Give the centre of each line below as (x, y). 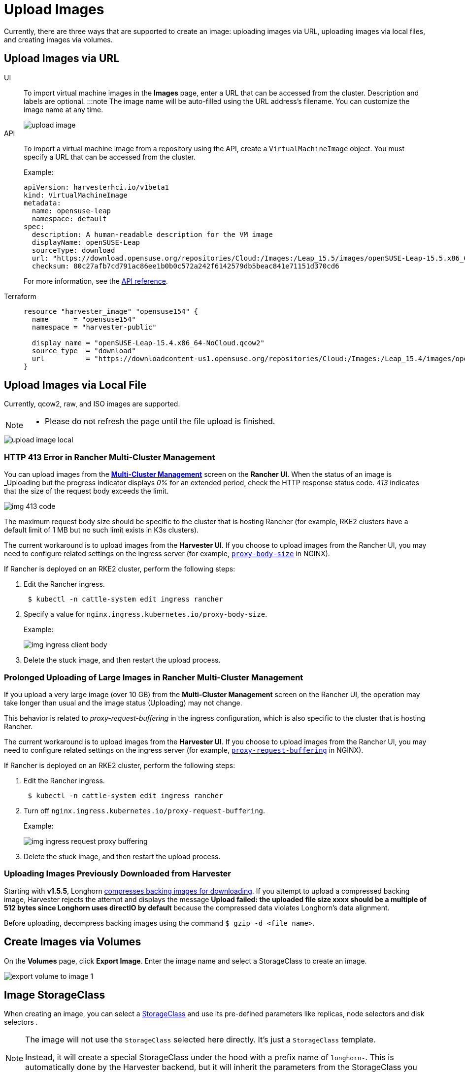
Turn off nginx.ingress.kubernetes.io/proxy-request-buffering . (145, 810)
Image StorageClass (55, 995)
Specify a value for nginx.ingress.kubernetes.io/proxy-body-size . (146, 614)
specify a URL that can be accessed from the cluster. (110, 157)
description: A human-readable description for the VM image (152, 234)
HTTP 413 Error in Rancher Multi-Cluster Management (110, 457)
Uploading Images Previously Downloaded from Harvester (117, 874)
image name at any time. (64, 109)
